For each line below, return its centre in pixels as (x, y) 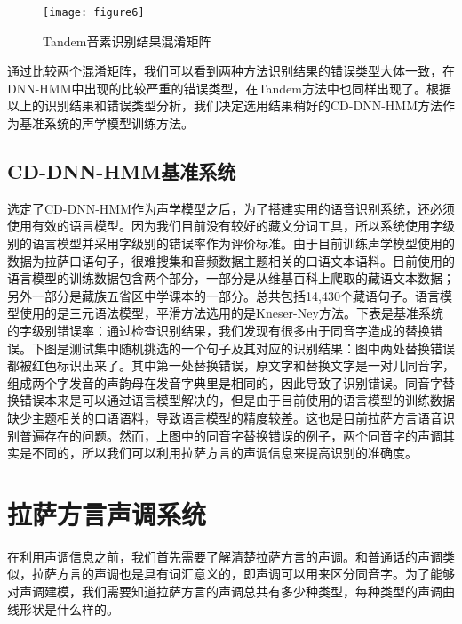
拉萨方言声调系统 (107, 513)
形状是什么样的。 (69, 608)
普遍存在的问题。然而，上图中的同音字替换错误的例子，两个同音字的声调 (231, 435)
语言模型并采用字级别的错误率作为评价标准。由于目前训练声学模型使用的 (243, 243)
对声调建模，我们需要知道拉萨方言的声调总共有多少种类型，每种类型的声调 (225, 592)
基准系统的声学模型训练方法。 (106, 123)
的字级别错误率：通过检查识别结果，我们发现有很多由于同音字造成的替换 (219, 330)
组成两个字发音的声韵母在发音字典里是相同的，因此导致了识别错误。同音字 (225, 382)
